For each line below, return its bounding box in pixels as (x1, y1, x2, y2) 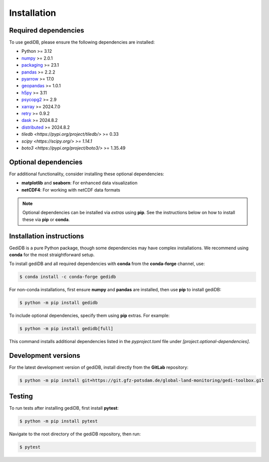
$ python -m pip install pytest (19, 418, 98, 424)
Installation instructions (9, 232, 84, 240)
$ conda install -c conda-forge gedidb (19, 274, 116, 280)
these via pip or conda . (22, 216, 70, 222)
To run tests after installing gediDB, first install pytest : (9, 405, 119, 411)
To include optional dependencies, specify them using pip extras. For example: (9, 312, 170, 318)
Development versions (9, 351, 80, 360)
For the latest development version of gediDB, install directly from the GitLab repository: (9, 364, 189, 370)
